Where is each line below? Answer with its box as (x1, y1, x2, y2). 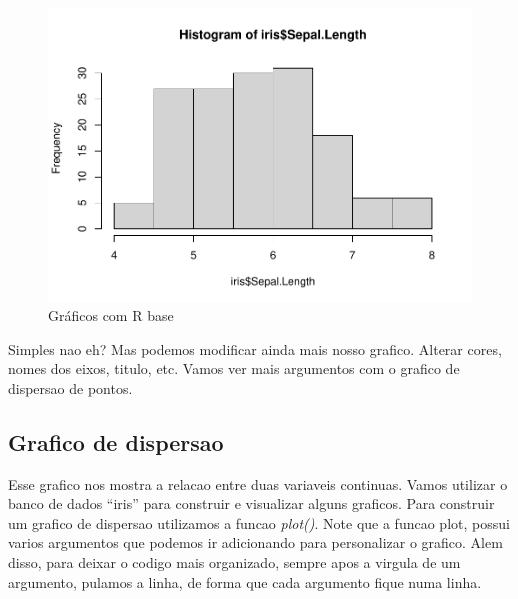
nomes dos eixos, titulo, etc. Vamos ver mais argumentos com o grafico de (8, 358, 460, 379)
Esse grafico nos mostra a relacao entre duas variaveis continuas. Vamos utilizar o (8, 473, 508, 494)
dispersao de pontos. (8, 377, 133, 398)
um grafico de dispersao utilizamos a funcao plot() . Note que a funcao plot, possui (8, 512, 510, 533)
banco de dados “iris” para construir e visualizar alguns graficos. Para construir (8, 493, 495, 514)
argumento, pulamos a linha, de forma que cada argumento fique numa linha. (8, 571, 482, 592)
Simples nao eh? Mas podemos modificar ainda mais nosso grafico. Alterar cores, (8, 338, 502, 359)
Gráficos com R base (48, 305, 174, 326)
